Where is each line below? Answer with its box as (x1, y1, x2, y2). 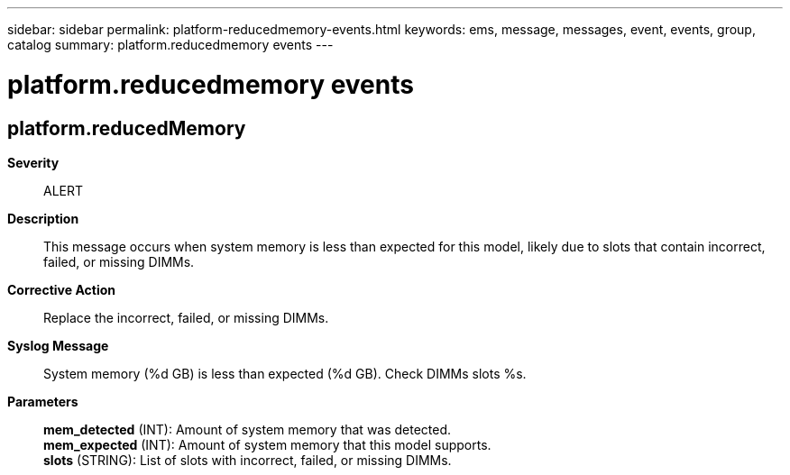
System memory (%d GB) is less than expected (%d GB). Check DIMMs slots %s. (43, 365, 527, 381)
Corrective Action (7, 281, 115, 297)
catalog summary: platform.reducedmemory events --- (7, 37, 334, 52)
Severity (7, 154, 60, 170)
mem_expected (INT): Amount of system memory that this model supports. (43, 436, 491, 452)
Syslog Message (7, 337, 109, 353)
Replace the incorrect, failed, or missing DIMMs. (43, 309, 329, 325)
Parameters (7, 393, 78, 409)
